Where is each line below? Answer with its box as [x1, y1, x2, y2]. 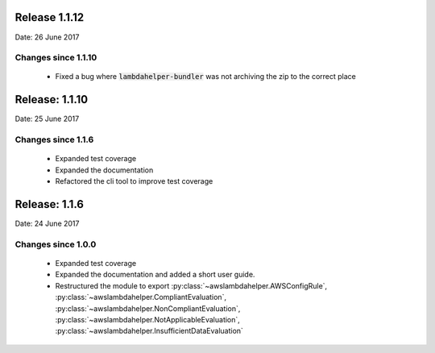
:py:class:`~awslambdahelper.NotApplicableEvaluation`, [55, 314, 241, 324]
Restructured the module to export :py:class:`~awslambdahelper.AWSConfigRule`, [55, 280, 328, 290]
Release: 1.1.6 [14, 197, 85, 211]
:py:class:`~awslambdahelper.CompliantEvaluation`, [55, 293, 227, 302]
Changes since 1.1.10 [14, 52, 97, 64]
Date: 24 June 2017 [14, 218, 80, 229]
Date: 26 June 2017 [14, 32, 80, 42]
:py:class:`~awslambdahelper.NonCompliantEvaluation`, [55, 303, 241, 314]
